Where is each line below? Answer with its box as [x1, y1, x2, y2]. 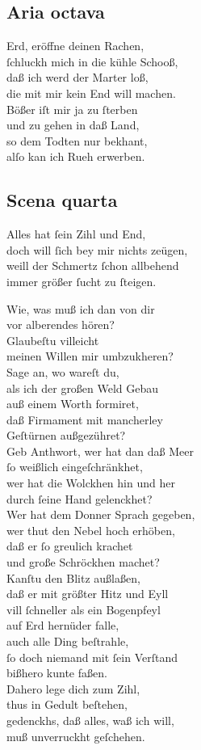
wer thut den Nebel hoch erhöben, [6, 521, 175, 538]
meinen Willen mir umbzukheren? [6, 348, 174, 364]
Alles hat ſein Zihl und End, [6, 225, 146, 242]
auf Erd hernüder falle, [6, 617, 119, 634]
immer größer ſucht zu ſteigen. [6, 272, 157, 289]
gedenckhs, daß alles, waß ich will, [6, 711, 174, 728]
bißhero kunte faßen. [6, 664, 107, 681]
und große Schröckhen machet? [6, 554, 160, 571]
